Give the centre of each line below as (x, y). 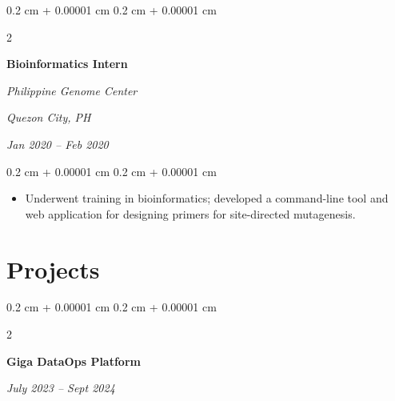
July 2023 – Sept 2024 (61, 388)
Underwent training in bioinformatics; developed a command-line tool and (207, 198)
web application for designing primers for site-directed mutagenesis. (190, 213)
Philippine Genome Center (72, 90)
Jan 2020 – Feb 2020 (58, 144)
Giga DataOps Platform (74, 361)
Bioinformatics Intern (67, 64)
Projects (53, 269)
